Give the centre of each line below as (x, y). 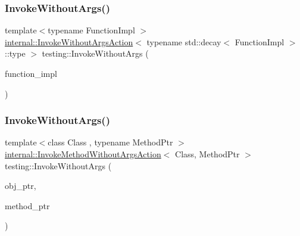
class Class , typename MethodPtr (110, 142)
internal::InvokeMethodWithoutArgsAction (83, 154)
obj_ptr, (21, 186)
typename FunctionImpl (91, 30)
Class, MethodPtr (207, 154)
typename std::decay (184, 41)
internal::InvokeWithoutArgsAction (69, 41)
